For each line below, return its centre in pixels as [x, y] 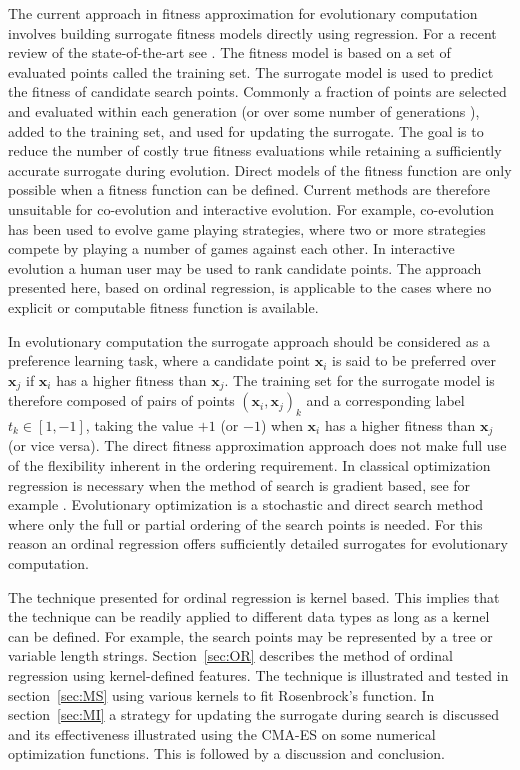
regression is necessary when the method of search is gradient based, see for [239, 484]
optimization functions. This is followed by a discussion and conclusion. [226, 753]
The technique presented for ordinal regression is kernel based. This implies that [254, 596]
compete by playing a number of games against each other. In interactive [231, 248]
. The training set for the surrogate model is [359, 379]
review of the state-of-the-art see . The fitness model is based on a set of [229, 52]
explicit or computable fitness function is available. [163, 306]
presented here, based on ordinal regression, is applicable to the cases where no [250, 287]
